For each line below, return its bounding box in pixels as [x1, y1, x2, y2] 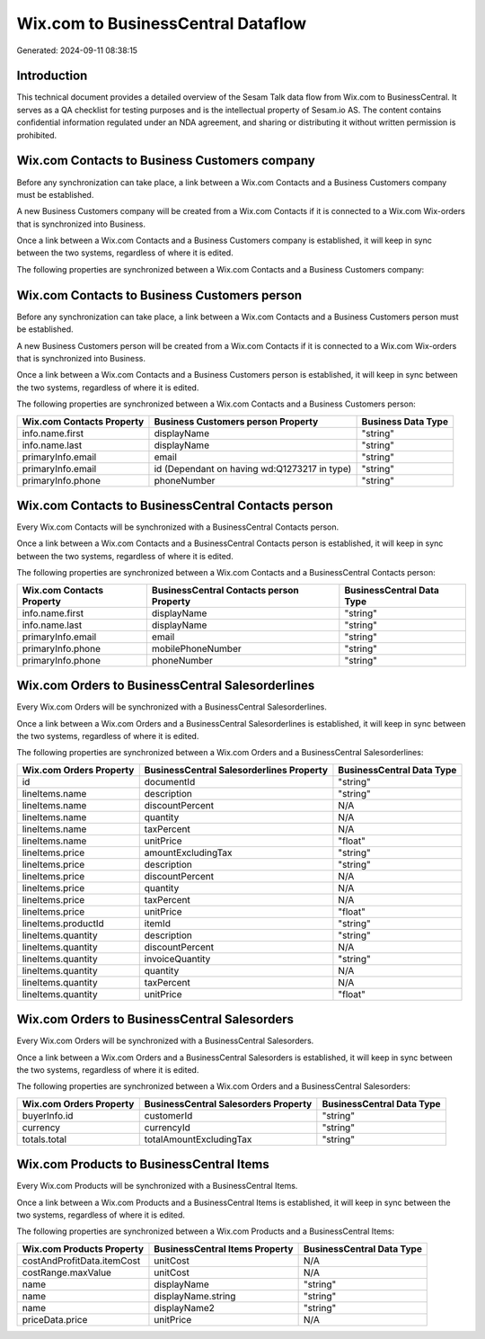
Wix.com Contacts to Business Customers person [16, 288, 303, 303]
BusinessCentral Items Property [154, 1242, 294, 1254]
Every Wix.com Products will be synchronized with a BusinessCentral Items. [16, 1181, 298, 1192]
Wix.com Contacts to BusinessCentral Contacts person [16, 497, 334, 513]
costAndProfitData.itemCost [22, 1254, 141, 1267]
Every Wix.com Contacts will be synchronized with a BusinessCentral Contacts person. [16, 522, 339, 532]
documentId [144, 775, 196, 788]
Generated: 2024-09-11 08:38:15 [16, 45, 138, 56]
